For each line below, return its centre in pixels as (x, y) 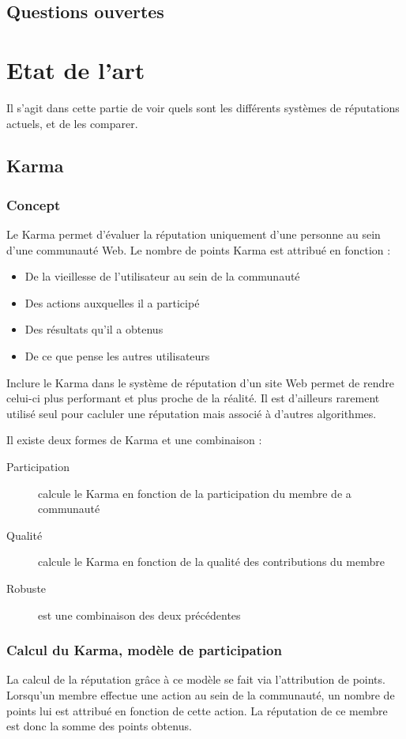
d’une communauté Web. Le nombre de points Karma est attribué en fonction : (199, 249)
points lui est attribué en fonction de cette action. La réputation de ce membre (197, 710)
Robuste (26, 588)
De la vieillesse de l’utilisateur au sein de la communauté (162, 276)
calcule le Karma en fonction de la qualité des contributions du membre (211, 562)
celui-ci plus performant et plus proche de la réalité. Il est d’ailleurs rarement (193, 398)
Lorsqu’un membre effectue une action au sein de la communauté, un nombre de (201, 695)
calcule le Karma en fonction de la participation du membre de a (195, 493)
